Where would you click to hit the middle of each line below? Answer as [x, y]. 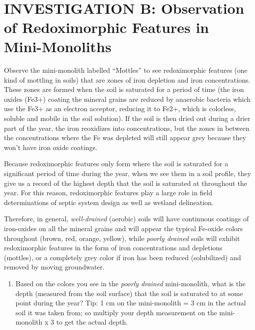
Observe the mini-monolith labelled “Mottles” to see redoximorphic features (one [126, 70]
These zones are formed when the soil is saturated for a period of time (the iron [124, 89]
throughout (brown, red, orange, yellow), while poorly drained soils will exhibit [122, 238]
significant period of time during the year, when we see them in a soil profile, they [127, 173]
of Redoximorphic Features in [107, 27]
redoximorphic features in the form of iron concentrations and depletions [113, 248]
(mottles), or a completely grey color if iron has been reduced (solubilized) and [123, 257]
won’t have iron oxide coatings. [51, 147]
